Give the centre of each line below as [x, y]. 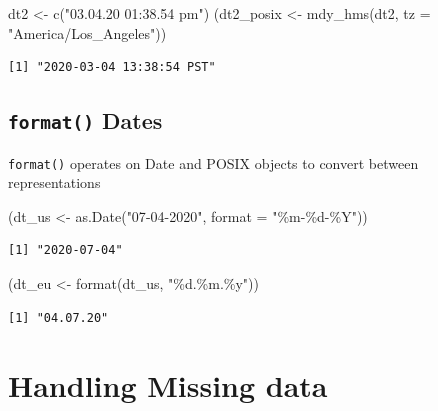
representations [54, 182]
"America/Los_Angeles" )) [87, 32]
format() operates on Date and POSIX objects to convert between [213, 162]
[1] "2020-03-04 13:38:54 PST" [112, 67]
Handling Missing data [168, 385]
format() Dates [85, 120]
